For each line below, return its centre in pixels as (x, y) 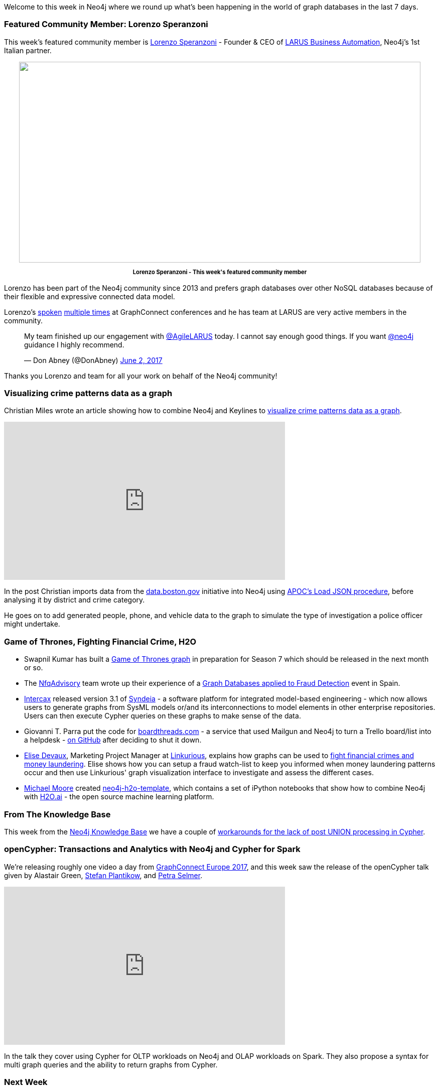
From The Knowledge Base (57, 814)
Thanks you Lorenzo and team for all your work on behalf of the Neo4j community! (141, 376)
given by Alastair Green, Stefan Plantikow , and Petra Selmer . (103, 875)
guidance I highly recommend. (74, 344)
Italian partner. (28, 50)
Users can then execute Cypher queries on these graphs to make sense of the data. (163, 716)
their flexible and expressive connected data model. (90, 296)
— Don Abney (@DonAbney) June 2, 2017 (93, 360)
